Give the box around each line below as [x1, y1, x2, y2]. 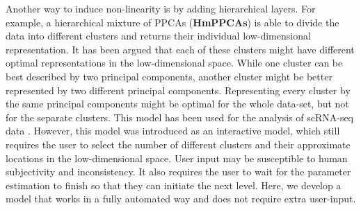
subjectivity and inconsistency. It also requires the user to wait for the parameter [6, 164, 351, 179]
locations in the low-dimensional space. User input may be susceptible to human [6, 150, 348, 165]
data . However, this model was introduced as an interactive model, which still [6, 123, 340, 138]
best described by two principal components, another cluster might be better [6, 69, 332, 83]
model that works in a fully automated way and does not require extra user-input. [6, 191, 356, 206]
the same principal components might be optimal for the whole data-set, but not [6, 96, 349, 111]
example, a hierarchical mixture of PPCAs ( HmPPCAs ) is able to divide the [6, 15, 339, 29]
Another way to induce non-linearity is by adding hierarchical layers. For [6, 1, 316, 15]
